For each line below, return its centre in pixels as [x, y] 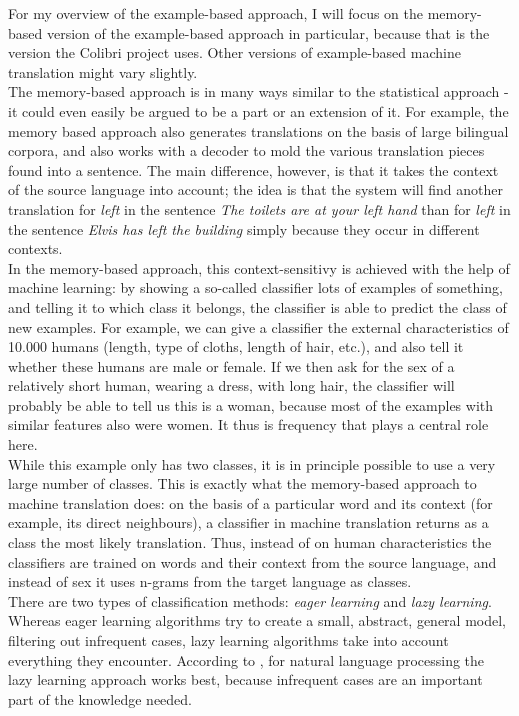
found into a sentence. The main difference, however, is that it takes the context [253, 169]
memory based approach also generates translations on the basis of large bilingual [258, 130]
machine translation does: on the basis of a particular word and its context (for [250, 502]
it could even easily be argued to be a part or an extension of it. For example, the [258, 110]
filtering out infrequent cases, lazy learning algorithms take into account [228, 640]
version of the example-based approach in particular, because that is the [268, 32]
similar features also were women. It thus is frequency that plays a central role [248, 424]
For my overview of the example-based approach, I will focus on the [216, 13]
